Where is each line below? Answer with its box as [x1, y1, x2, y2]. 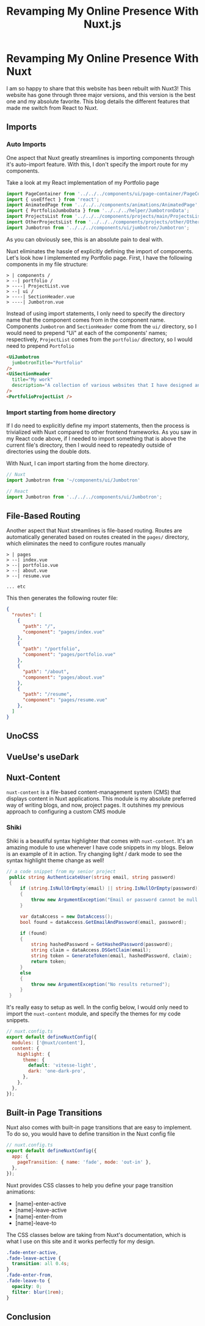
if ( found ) [20, 930, 48, 936]
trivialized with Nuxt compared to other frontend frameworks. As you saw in [6, 428, 197, 436]
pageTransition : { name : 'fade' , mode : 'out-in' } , [17, 1159, 151, 1166]
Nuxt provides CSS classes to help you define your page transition [6, 1181, 174, 1189]
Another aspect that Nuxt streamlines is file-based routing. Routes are [6, 527, 182, 535]
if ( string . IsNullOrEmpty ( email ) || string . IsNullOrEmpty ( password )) [20, 885, 201, 892]
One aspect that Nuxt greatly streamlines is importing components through [6, 154, 195, 161]
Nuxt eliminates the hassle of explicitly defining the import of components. [6, 247, 193, 254]
